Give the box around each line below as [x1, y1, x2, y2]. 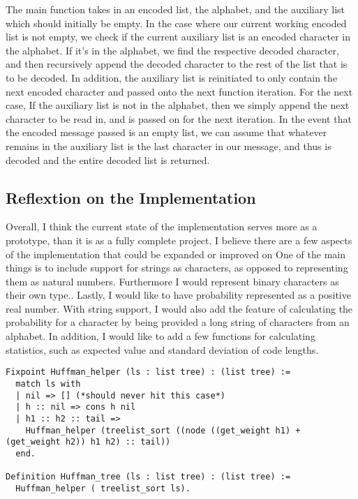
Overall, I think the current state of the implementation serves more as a [6, 219, 318, 234]
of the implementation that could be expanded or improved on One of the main [6, 246, 345, 261]
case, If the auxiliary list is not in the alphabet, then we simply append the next [6, 98, 350, 112]
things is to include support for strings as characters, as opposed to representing [6, 260, 348, 275]
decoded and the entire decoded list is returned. [6, 152, 210, 167]
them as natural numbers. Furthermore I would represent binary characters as [6, 274, 339, 288]
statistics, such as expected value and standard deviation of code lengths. [6, 342, 319, 357]
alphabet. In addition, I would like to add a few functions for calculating [6, 329, 315, 343]
